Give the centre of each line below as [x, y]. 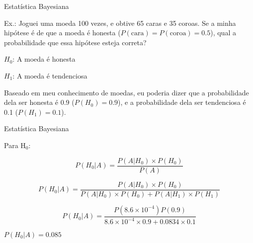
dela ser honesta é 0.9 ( [39, 102]
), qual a [223, 33]
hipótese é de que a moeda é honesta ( [62, 33]
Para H [15, 145]
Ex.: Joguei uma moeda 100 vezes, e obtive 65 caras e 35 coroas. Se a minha [120, 23]
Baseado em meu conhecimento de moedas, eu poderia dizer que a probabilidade [126, 92]
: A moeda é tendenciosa [50, 75]
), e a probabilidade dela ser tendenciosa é [182, 102]
